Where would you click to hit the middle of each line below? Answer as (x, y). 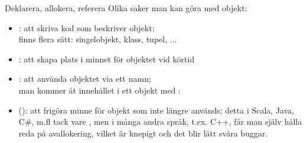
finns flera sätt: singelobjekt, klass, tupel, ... (98, 39)
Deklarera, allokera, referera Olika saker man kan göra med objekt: (126, 8)
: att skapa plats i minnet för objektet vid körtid (107, 59)
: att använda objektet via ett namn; (85, 79)
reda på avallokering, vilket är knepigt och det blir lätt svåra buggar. (143, 133)
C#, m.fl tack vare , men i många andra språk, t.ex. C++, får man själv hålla (160, 122)
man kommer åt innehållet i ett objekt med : (99, 90)
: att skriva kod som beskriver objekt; (86, 27)
